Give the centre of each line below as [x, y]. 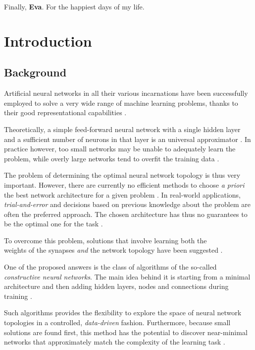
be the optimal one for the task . [53, 224]
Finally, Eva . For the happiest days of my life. [74, 6]
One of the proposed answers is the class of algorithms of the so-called [110, 267]
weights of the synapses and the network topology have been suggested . [113, 250]
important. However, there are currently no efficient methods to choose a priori [124, 184]
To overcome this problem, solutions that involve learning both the [105, 240]
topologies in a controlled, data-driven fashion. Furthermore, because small [117, 322]
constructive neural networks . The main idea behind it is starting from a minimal [127, 276]
